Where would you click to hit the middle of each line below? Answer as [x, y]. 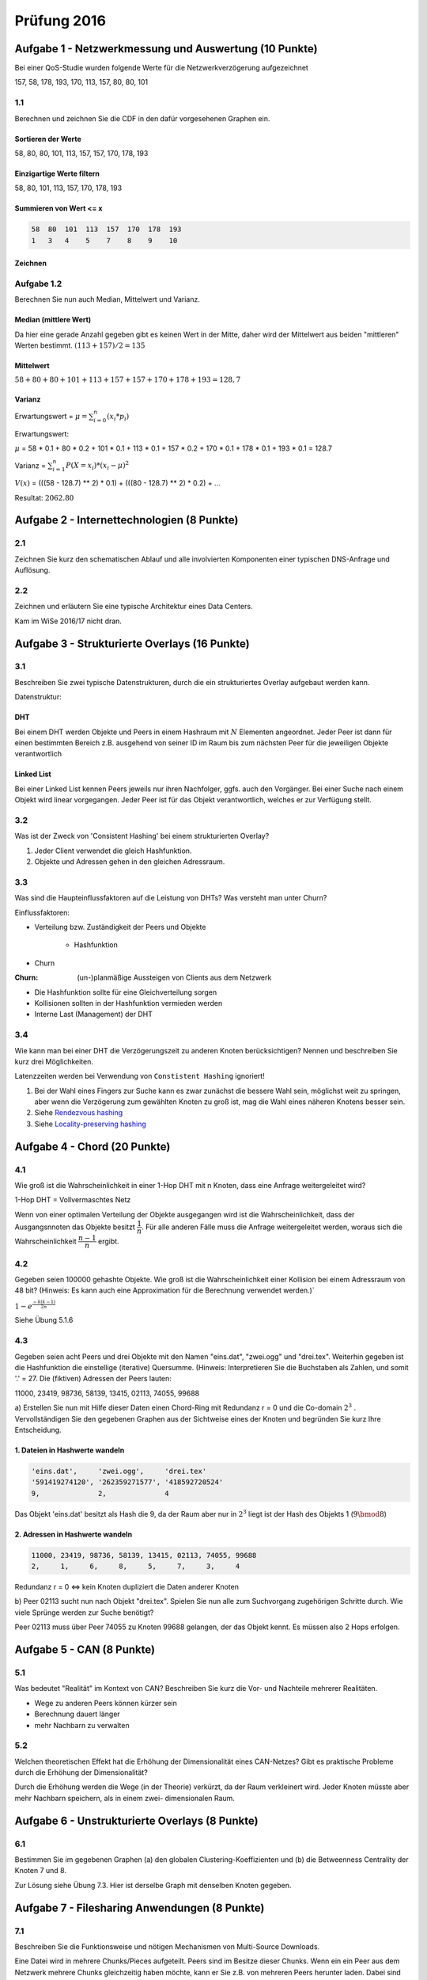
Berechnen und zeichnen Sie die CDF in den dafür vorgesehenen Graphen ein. [142, 118]
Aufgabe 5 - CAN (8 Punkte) [85, 1650]
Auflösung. [32, 570]
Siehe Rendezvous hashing [79, 1113]
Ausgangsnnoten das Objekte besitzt [75, 1227]
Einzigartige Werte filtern [57, 173]
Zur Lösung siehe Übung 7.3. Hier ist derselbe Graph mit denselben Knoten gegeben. [153, 1885]
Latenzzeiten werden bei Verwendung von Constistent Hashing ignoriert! [140, 1076]
